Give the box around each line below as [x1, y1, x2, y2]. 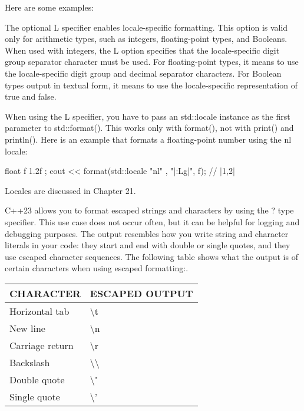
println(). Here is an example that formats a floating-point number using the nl [5, 133, 292, 145]
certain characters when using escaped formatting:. [5, 262, 189, 274]
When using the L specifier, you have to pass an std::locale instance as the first [5, 110, 290, 122]
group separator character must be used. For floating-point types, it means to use [5, 55, 299, 68]
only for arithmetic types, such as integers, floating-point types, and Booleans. [5, 32, 288, 45]
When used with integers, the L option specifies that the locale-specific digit [5, 44, 280, 56]
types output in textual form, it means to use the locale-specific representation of [5, 78, 298, 91]
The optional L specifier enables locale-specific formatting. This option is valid [5, 21, 288, 33]
